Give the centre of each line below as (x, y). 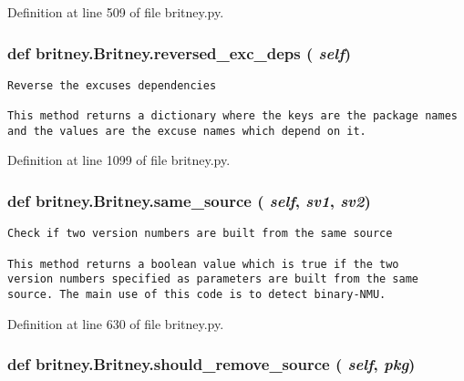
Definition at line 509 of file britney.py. (116, 12)
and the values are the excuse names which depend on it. (187, 131)
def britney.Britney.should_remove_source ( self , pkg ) (211, 364)
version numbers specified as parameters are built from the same (213, 279)
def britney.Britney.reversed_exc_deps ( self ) (180, 52)
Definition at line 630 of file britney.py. (116, 323)
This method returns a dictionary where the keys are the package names (232, 116)
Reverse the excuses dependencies (112, 85)
